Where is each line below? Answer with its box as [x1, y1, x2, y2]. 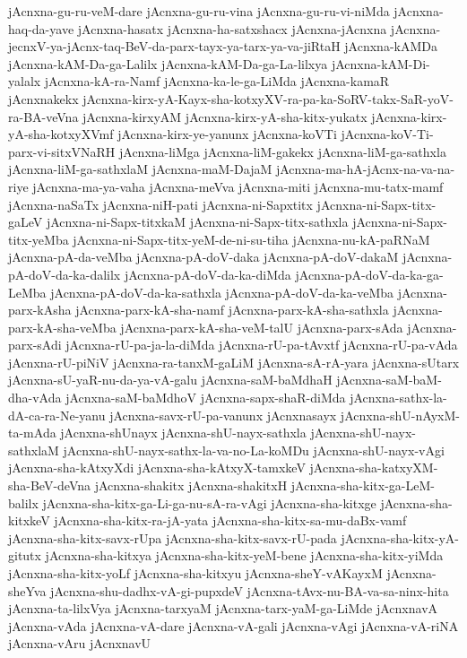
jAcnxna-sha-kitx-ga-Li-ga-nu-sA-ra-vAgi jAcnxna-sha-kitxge [42, 493, 376, 512]
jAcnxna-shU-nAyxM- [340, 405, 460, 424]
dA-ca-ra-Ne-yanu [8, 405, 106, 424]
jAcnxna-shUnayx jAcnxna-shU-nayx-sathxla [60, 423, 307, 442]
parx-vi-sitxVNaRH [8, 142, 116, 160]
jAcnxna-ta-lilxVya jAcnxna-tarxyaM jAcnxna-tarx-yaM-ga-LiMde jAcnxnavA [8, 599, 438, 618]
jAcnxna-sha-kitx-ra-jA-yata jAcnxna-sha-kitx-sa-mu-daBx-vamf [54, 511, 407, 530]
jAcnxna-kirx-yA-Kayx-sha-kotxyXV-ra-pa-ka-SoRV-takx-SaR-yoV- [82, 89, 454, 108]
